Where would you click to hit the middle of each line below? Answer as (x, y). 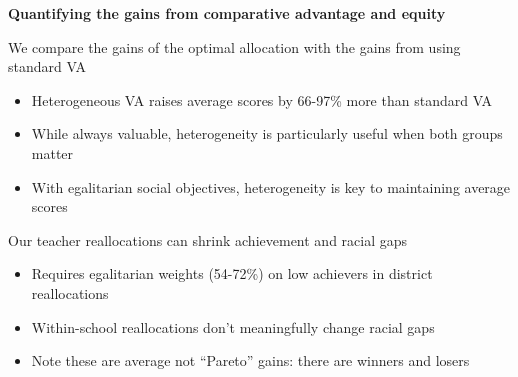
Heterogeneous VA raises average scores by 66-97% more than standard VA (262, 99)
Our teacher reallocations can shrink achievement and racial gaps (208, 239)
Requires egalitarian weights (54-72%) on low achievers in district (232, 273)
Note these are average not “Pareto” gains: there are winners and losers (250, 360)
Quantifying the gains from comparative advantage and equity (227, 13)
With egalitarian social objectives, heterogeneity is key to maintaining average (271, 186)
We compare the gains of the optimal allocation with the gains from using (234, 46)
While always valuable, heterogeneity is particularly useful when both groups (267, 133)
